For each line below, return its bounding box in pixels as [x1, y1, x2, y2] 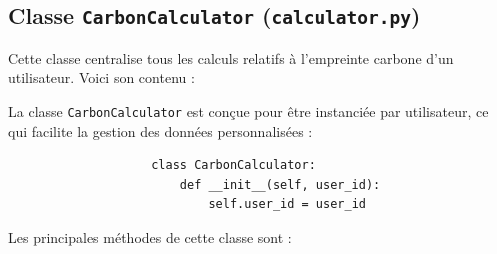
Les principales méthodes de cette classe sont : [8, 227, 292, 247]
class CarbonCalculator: [151, 158, 316, 173]
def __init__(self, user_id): [179, 177, 381, 192]
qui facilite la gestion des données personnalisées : [8, 120, 313, 141]
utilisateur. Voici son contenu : [8, 67, 195, 88]
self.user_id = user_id [208, 197, 366, 212]
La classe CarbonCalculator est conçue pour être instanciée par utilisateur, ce [8, 100, 489, 121]
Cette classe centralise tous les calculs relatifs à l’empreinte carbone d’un [8, 47, 454, 68]
